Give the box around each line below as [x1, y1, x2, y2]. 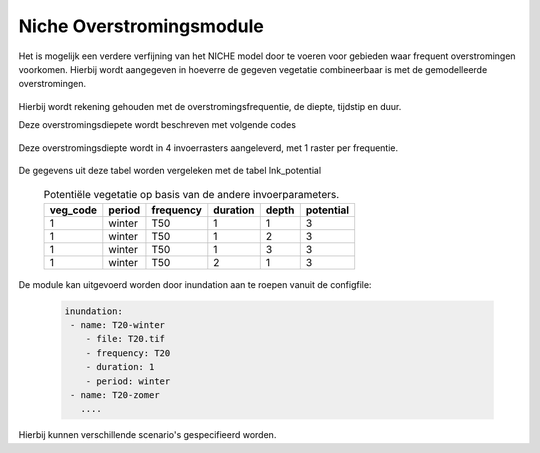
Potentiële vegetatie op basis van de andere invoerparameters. [43, 188, 340, 202]
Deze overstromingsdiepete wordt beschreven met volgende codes [18, 119, 297, 131]
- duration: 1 [85, 361, 155, 373]
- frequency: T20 [85, 347, 171, 359]
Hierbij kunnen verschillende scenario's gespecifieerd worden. [18, 429, 277, 441]
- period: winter [85, 375, 171, 387]
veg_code [49, 203, 98, 217]
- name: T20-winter [70, 320, 165, 331]
